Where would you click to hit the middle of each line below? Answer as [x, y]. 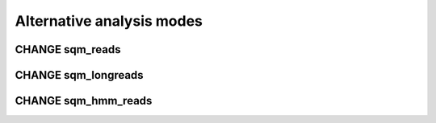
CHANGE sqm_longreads [80, 75]
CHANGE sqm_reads [68, 49]
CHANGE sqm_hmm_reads [84, 101]
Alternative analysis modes [109, 21]
